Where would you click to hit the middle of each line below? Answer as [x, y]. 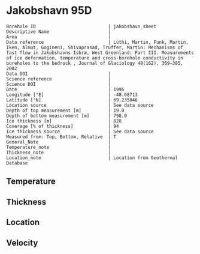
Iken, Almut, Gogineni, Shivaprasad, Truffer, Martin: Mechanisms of [95, 47]
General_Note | [59, 142]
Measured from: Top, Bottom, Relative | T [61, 137]
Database [17, 163]
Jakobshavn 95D [49, 11]
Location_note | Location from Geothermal [92, 158]
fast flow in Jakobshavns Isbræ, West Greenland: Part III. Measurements [100, 53]
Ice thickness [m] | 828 [64, 121]
